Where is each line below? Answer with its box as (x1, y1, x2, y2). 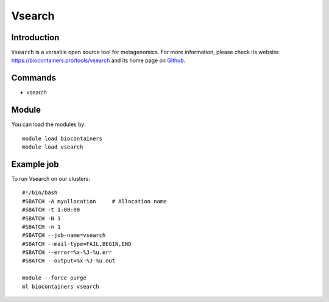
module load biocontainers (22, 135, 103, 142)
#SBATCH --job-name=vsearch (22, 232, 106, 239)
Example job (11, 159, 59, 169)
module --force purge (22, 275, 87, 281)
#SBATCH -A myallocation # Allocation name (22, 198, 167, 205)
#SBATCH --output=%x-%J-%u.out (22, 258, 116, 264)
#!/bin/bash (22, 189, 58, 196)
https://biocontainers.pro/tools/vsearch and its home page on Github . (11, 57, 186, 64)
